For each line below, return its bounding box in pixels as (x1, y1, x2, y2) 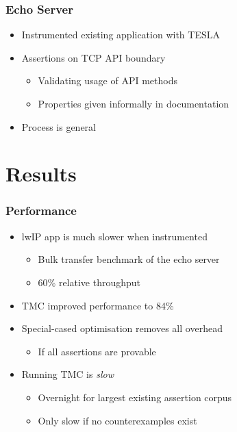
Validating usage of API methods (38, 73, 177, 88)
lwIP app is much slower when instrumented (21, 229, 208, 243)
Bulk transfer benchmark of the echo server (38, 252, 220, 266)
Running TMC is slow (21, 367, 114, 381)
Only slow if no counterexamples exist (38, 413, 197, 427)
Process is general (21, 119, 97, 134)
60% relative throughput (38, 275, 141, 289)
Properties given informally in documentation (38, 97, 229, 110)
